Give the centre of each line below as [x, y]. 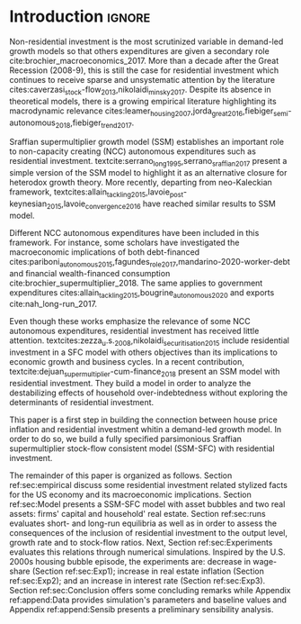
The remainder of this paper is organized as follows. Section [121, 475]
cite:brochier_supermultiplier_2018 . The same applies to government [136, 283]
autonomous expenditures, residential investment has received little [134, 331]
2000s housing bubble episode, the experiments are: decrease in [130, 561]
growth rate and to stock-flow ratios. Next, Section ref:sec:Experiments [141, 542]
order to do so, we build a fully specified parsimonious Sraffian [126, 439]
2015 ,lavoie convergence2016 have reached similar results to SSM [161, 204]
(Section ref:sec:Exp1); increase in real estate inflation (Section [148, 571]
